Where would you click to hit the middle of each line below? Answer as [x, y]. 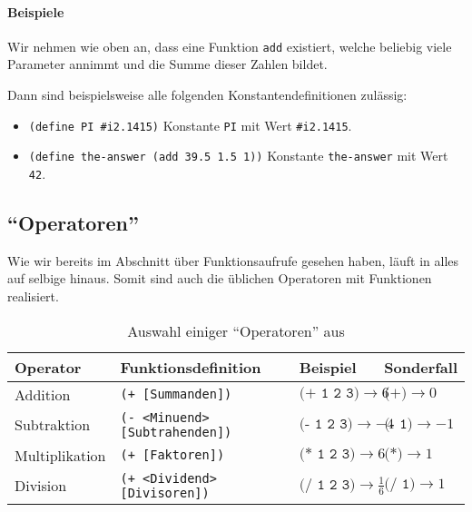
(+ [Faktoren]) [172, 455]
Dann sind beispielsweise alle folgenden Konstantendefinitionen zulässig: [207, 95]
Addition [43, 394]
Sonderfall [421, 367]
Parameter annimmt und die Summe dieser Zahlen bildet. [167, 64]
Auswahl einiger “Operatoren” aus [236, 330]
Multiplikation [60, 455]
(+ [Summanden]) [176, 394]
